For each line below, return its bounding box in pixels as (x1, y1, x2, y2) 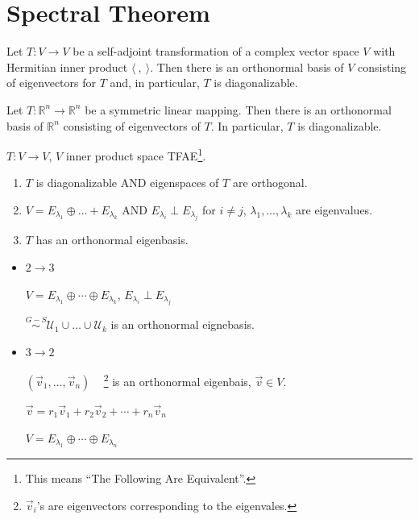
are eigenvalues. (296, 201, 373, 218)
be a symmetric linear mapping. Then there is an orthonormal (85, 101, 392, 118)
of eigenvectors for (6, 74, 96, 91)
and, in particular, (110, 74, 200, 91)
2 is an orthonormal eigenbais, (103, 371, 251, 389)
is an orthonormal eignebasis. (110, 316, 255, 333)
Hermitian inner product (6, 58, 128, 75)
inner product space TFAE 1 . (65, 145, 206, 164)
